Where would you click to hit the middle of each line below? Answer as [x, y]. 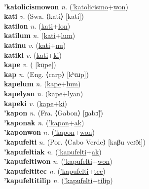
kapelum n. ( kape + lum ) [42, 84]
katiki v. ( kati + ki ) [33, 55]
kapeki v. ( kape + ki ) [36, 103]
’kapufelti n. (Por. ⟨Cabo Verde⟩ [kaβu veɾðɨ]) [75, 141]
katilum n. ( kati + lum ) [40, 35]
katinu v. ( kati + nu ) [35, 45]
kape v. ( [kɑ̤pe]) [30, 64]
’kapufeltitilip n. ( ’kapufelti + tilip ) [58, 180]
